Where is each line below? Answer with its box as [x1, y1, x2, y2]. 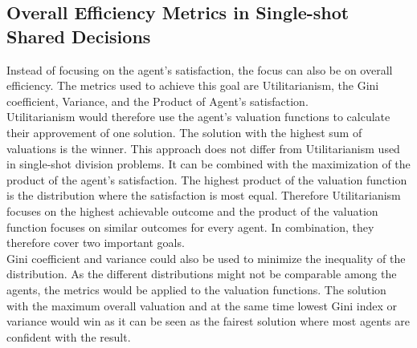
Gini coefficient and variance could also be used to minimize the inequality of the [6, 249, 406, 266]
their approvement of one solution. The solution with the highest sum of [6, 123, 362, 140]
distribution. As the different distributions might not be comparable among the [6, 265, 397, 282]
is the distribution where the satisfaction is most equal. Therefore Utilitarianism [6, 187, 401, 204]
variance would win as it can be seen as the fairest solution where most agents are [6, 313, 410, 330]
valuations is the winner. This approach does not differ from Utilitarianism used [6, 140, 400, 156]
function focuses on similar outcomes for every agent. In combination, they [6, 218, 374, 235]
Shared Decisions [6, 23, 151, 48]
